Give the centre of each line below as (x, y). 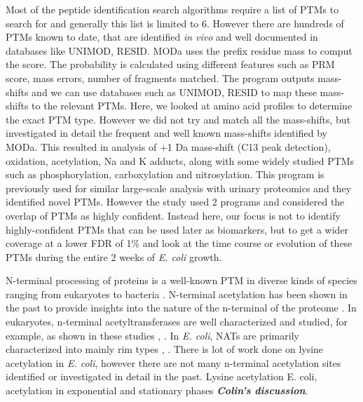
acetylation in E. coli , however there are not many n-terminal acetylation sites (173, 362)
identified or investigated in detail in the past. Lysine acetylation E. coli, (162, 376)
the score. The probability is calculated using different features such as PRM (170, 64)
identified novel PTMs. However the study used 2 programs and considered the (175, 202)
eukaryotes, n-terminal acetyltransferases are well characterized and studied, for (177, 322)
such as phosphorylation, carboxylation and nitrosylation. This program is (165, 174)
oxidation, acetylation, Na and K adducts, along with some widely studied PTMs (180, 160)
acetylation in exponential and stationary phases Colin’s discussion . (157, 390)
